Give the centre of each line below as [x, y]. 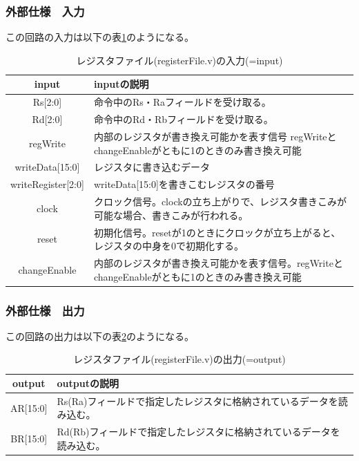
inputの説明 [121, 84]
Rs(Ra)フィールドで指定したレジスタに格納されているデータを [197, 401]
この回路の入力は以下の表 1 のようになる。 [100, 37]
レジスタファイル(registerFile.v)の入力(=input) [179, 60]
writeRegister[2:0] [47, 184]
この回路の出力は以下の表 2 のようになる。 [100, 336]
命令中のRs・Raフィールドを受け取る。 [182, 102]
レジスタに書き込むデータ [152, 167]
